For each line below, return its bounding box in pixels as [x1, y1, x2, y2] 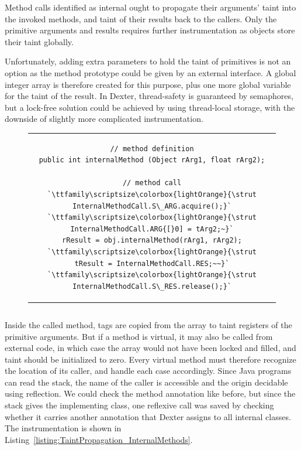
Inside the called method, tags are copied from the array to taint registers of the [5, 318, 292, 330]
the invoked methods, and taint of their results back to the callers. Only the [5, 12, 277, 25]
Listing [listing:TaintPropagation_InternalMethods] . [5, 433, 193, 445]
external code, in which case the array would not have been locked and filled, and [5, 342, 296, 354]
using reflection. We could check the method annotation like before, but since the [5, 387, 296, 400]
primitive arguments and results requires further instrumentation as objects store [5, 24, 295, 36]
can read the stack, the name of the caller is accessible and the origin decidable [5, 376, 288, 388]
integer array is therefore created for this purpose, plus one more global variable [5, 78, 291, 90]
